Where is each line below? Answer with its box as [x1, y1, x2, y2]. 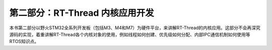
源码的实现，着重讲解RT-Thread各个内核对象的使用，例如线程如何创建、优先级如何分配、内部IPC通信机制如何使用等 [9, 31, 250, 37]
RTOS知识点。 [9, 39, 39, 45]
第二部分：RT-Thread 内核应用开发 [9, 7, 154, 18]
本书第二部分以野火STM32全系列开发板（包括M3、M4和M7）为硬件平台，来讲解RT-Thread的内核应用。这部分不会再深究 [9, 25, 260, 31]
